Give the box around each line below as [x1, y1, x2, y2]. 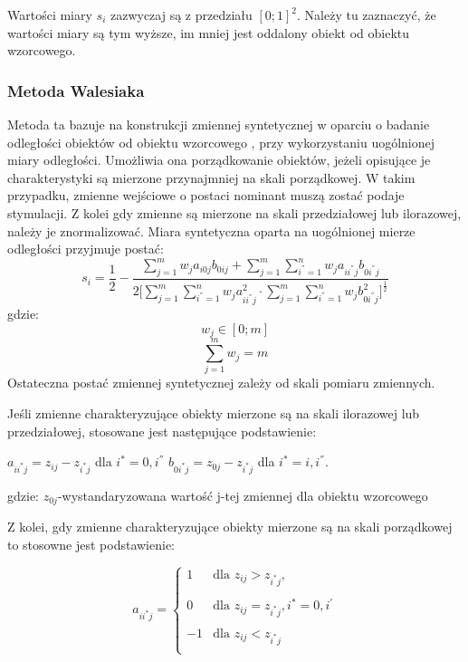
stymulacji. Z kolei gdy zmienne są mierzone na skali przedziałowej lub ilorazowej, [7, 203, 462, 222]
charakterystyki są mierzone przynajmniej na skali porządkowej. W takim [7, 168, 415, 187]
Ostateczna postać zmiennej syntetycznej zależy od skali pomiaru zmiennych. [7, 373, 435, 392]
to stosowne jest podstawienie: [7, 535, 176, 554]
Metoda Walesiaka [7, 79, 145, 101]
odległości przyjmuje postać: [7, 239, 164, 258]
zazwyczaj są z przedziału [110, 5, 253, 24]
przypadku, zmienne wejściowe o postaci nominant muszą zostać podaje [7, 186, 405, 205]
